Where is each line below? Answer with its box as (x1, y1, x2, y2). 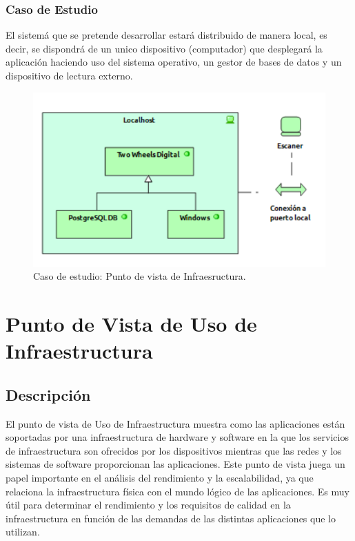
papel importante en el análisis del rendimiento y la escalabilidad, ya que (6, 470, 314, 484)
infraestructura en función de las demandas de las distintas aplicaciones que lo (6, 511, 336, 525)
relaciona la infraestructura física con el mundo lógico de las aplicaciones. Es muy (6, 484, 349, 498)
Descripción (6, 383, 91, 405)
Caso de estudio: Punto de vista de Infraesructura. (33, 269, 246, 283)
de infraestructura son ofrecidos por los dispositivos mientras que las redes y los (6, 443, 342, 457)
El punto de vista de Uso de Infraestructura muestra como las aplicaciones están (6, 416, 345, 430)
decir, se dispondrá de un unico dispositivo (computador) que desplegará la (6, 41, 323, 55)
